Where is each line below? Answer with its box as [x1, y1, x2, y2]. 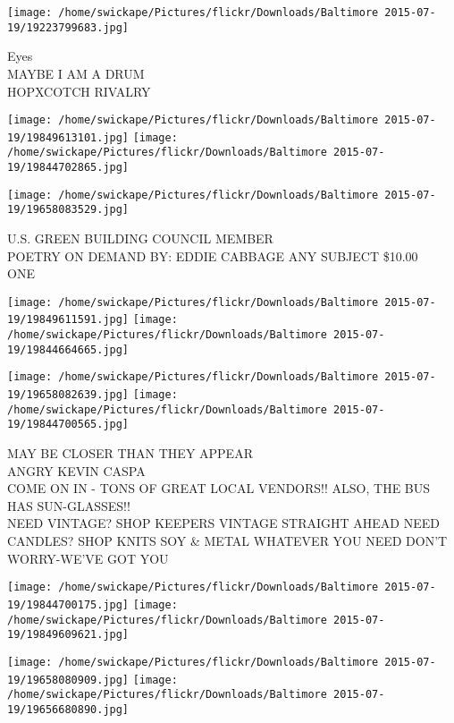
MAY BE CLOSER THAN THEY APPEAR [7, 444, 253, 463]
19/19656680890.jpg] [7, 702, 130, 716]
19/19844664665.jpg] [7, 343, 130, 356]
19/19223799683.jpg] [7, 21, 130, 34]
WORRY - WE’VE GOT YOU [7, 549, 169, 567]
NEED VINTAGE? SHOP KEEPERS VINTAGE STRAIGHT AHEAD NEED [7, 514, 440, 532]
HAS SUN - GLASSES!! [7, 496, 130, 515]
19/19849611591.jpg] [7, 313, 130, 327]
